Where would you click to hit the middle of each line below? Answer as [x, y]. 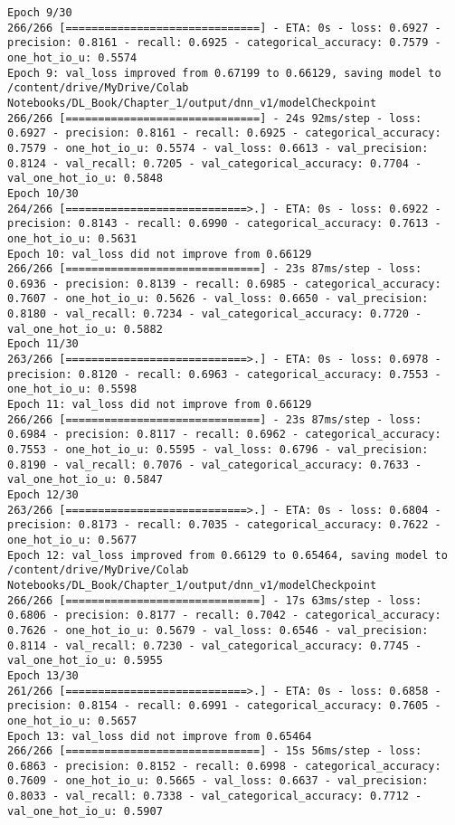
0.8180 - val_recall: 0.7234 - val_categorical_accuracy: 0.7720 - [215, 314]
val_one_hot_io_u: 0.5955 [85, 661]
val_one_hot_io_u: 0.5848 [85, 179]
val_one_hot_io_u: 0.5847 [85, 480]
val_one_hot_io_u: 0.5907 [85, 811]
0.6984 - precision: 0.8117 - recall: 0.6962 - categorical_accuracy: [224, 435]
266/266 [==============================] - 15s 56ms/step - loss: [215, 751]
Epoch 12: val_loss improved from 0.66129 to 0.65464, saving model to [227, 555]
